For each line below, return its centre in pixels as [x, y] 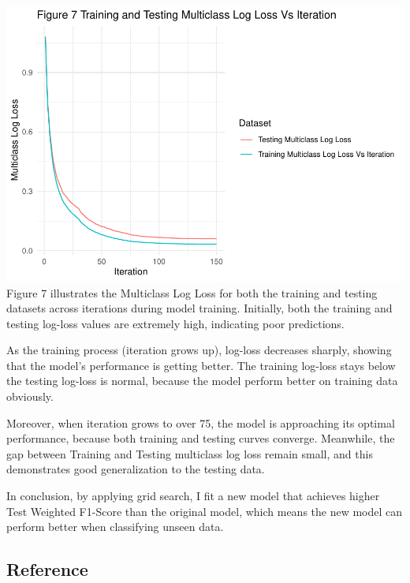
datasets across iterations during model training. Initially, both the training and [199, 308]
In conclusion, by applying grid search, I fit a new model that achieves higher [193, 496]
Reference [47, 569]
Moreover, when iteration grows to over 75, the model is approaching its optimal [201, 422]
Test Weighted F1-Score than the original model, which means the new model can [205, 511]
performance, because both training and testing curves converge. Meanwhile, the [201, 438]
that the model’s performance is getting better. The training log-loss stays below [201, 365]
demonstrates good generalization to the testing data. [136, 469]
